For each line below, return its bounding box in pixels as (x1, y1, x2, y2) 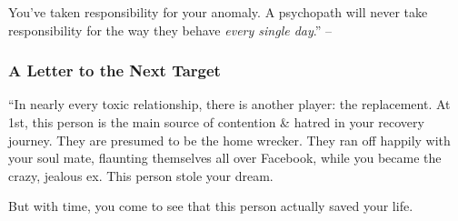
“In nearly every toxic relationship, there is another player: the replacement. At (8, 95, 451, 114)
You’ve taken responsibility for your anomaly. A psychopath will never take (8, 3, 428, 21)
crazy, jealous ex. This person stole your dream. (8, 166, 274, 185)
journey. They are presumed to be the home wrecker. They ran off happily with (8, 130, 451, 149)
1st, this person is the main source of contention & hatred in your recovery (8, 113, 424, 131)
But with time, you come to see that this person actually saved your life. (8, 196, 413, 216)
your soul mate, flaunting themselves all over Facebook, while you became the (8, 148, 442, 167)
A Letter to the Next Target (8, 59, 221, 82)
